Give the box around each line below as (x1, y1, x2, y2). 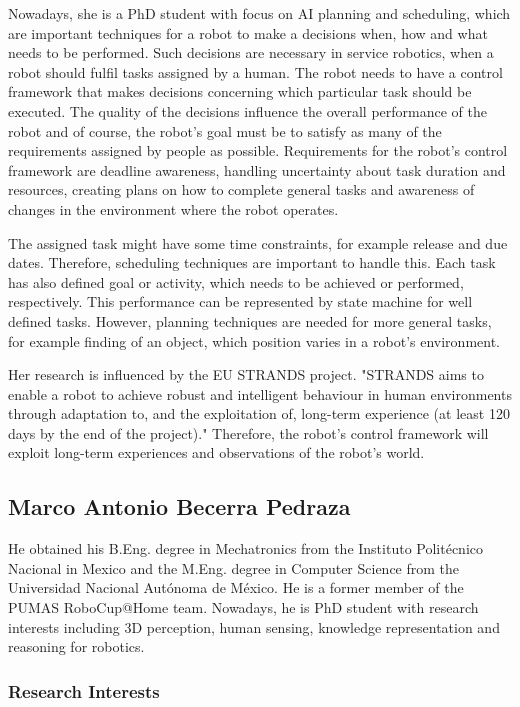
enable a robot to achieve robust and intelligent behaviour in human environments (8, 383, 512, 404)
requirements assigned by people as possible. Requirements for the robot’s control (8, 140, 508, 161)
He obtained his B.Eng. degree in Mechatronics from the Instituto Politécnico (8, 538, 483, 559)
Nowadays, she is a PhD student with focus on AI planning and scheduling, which (8, 3, 511, 23)
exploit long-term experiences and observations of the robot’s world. (8, 442, 425, 463)
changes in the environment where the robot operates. (8, 198, 339, 219)
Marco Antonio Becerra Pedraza (8, 491, 351, 522)
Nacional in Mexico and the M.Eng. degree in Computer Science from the (8, 557, 460, 578)
